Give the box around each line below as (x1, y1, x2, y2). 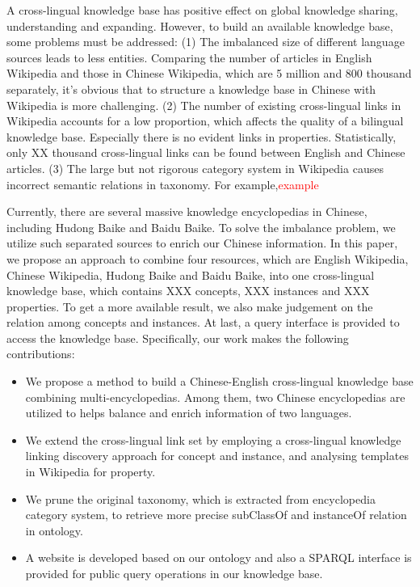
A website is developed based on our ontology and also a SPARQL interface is (25, 549, 412, 566)
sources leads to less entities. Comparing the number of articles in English (6, 49, 372, 65)
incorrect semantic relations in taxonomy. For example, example (6, 175, 319, 192)
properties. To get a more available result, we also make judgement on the (6, 298, 373, 315)
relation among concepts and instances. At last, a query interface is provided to (6, 314, 400, 331)
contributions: (6, 345, 75, 362)
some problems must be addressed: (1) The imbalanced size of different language (6, 33, 405, 50)
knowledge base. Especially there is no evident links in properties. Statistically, (6, 128, 397, 145)
